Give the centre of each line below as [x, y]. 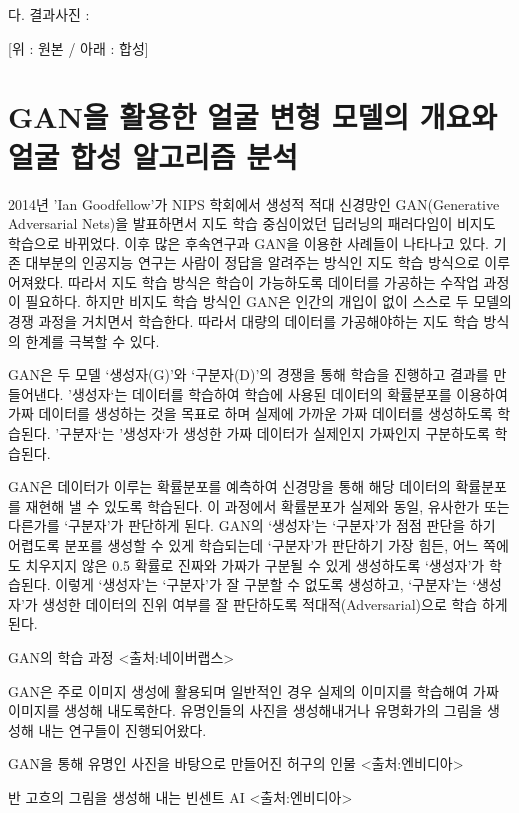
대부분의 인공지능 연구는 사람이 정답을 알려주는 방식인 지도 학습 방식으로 [252, 262]
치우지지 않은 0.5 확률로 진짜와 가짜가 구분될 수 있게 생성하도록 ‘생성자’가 [255, 564]
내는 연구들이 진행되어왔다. [122, 729]
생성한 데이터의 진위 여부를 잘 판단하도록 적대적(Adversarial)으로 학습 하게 [275, 603]
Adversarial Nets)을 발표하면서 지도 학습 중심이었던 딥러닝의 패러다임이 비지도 [252, 223]
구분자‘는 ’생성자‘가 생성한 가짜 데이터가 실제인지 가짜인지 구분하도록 [274, 433]
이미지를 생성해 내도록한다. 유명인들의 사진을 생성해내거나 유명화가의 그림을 [245, 710]
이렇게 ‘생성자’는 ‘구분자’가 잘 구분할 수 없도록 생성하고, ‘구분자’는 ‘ [266, 584]
